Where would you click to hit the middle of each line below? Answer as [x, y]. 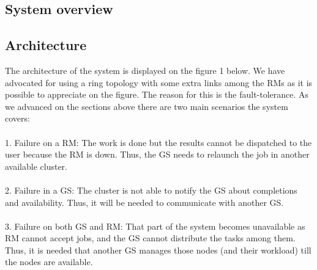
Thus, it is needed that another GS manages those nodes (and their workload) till [158, 250]
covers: [17, 118]
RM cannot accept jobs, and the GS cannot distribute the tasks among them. [150, 238]
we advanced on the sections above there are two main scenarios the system [147, 106]
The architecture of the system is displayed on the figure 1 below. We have [145, 70]
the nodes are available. [49, 262]
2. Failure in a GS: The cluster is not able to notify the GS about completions [151, 190]
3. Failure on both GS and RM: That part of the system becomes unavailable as [155, 226]
